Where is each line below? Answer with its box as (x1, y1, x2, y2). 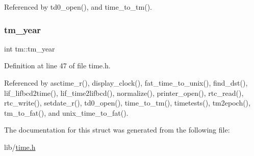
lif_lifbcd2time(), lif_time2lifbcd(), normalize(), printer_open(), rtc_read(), (4, 87, 244, 98)
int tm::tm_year (4, 43, 55, 54)
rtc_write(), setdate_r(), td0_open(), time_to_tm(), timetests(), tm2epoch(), (4, 97, 250, 108)
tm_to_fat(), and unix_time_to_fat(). (4, 107, 129, 118)
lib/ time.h (4, 141, 36, 152)
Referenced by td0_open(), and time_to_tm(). (4, 2, 152, 12)
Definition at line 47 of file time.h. (4, 60, 111, 71)
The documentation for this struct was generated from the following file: (4, 124, 230, 135)
